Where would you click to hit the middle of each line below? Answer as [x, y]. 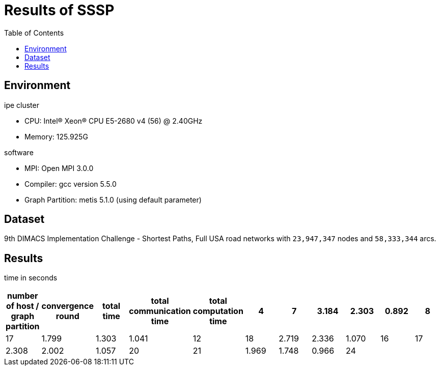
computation [218, 311]
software [19, 152]
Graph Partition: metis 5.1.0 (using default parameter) [113, 200]
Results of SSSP [59, 10]
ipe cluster [22, 105]
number [22, 296]
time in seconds [31, 278]
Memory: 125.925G [56, 136]
